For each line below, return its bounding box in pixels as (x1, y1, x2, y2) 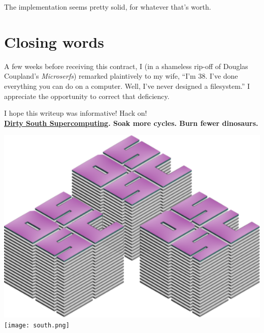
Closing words (4, 31, 105, 52)
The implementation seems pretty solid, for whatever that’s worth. (4, 2, 211, 12)
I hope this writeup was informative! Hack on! (4, 108, 147, 118)
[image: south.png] (4, 321, 70, 329)
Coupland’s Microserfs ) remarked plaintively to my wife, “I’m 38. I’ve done (4, 71, 238, 81)
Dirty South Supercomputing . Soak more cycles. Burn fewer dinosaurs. (4, 117, 258, 128)
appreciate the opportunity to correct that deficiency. (4, 90, 170, 101)
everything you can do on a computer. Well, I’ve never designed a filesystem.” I (4, 80, 250, 91)
